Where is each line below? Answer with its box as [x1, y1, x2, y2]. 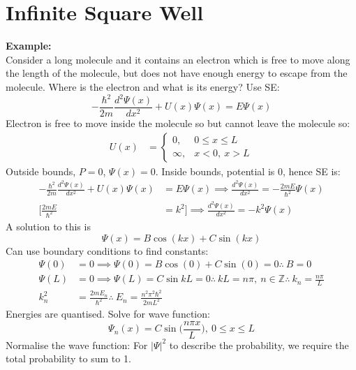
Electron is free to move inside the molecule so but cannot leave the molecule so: [6, 116, 350, 131]
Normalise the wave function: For [6, 337, 148, 352]
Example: [6, 38, 52, 53]
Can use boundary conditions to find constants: [6, 243, 209, 258]
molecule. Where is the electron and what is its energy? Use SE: [6, 79, 280, 94]
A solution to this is [6, 219, 91, 233]
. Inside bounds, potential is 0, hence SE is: [155, 163, 341, 178]
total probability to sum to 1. [6, 351, 131, 366]
